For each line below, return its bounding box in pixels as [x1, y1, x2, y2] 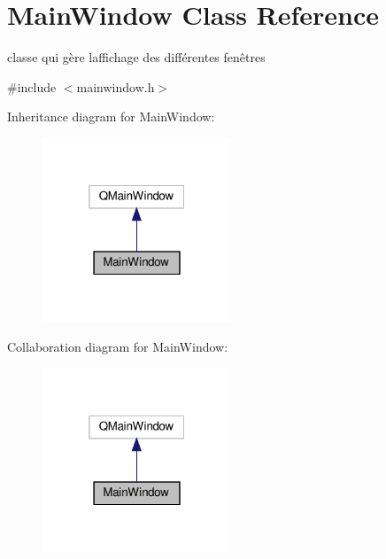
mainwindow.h [76, 77, 155, 96]
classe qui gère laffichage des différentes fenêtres [7, 48, 266, 66]
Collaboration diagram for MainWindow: [7, 338, 228, 356]
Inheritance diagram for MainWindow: [7, 107, 215, 126]
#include [7, 77, 57, 96]
